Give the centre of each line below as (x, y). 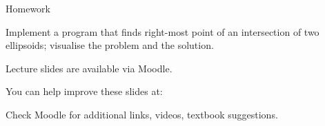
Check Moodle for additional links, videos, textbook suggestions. (142, 114)
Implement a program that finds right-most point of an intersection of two (162, 31)
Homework (28, 8)
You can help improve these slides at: (84, 91)
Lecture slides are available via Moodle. (89, 68)
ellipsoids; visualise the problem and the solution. (110, 45)
